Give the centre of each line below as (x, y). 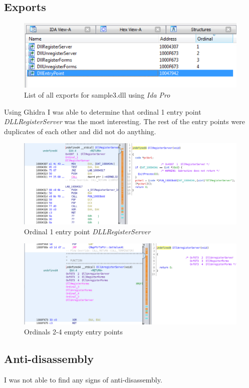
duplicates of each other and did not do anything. (80, 131)
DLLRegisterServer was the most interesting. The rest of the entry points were (125, 121)
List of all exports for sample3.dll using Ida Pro (97, 94)
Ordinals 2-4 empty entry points (74, 331)
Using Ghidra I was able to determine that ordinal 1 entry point (103, 111)
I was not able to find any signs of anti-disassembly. (83, 379)
